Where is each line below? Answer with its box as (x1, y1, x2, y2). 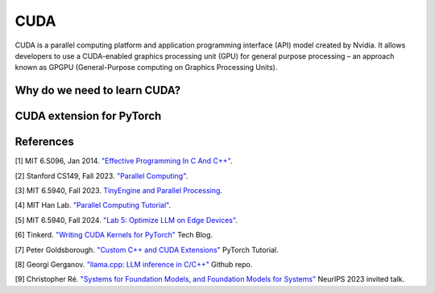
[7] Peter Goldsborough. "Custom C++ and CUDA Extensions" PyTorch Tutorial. (14, 245, 279, 254)
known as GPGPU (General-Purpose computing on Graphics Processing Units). (14, 63, 278, 72)
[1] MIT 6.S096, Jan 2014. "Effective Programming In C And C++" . (14, 156, 233, 166)
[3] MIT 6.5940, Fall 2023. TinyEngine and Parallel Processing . (14, 186, 223, 196)
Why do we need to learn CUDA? (14, 84, 181, 97)
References (14, 135, 74, 149)
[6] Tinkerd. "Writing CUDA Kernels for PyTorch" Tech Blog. (14, 230, 213, 240)
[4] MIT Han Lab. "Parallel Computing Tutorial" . (14, 200, 172, 210)
